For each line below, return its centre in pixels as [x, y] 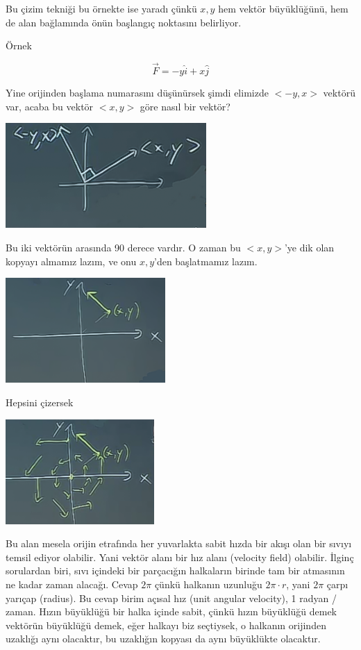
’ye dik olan [309, 247]
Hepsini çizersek [40, 402]
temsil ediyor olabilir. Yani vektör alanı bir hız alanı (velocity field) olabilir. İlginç [180, 557]
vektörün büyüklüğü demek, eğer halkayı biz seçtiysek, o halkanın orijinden [166, 625]
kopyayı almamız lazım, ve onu [71, 261]
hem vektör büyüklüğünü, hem [283, 8]
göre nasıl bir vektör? [185, 106]
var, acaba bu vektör [50, 106]
